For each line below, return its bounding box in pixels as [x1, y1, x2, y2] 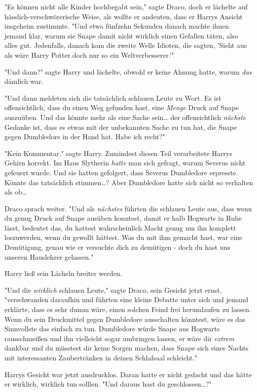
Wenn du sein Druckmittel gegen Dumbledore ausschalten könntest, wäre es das [4, 314, 246, 324]
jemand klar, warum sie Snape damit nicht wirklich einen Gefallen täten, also [4, 30, 238, 40]
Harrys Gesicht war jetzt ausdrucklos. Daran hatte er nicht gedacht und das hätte [4, 369, 252, 379]
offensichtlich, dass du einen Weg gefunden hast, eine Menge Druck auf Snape [4, 102, 239, 113]
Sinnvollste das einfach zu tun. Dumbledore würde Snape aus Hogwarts [4, 323, 220, 334]
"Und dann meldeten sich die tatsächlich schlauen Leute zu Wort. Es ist [4, 92, 221, 103]
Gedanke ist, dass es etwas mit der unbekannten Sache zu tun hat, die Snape [4, 121, 237, 132]
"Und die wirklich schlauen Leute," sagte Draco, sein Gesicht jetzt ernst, [4, 284, 222, 295]
